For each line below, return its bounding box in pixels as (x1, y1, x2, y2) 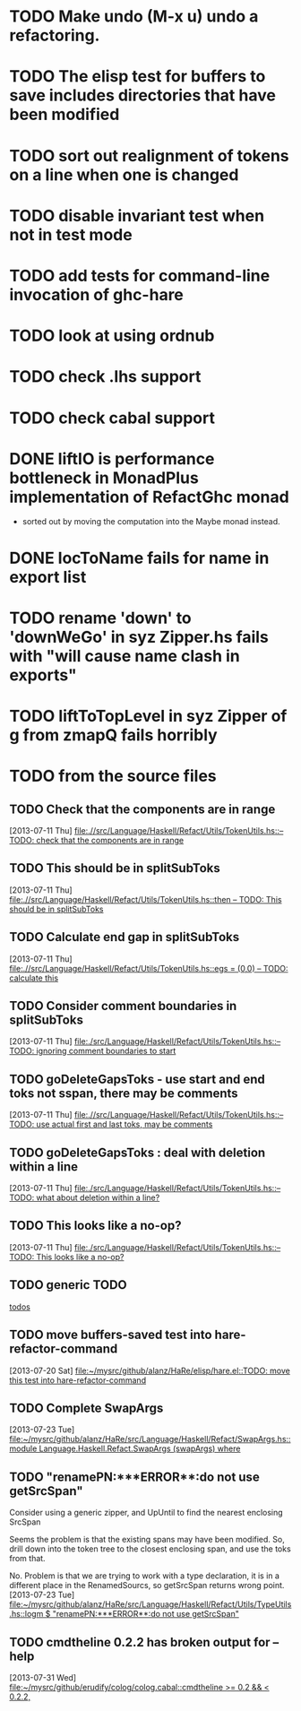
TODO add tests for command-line (9, 265, 271, 286)
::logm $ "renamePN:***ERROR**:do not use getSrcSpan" (20, 1609, 239, 1620)
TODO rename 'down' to (9, 608, 193, 628)
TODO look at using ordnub (9, 325, 215, 346)
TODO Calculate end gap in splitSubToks (9, 929, 240, 945)
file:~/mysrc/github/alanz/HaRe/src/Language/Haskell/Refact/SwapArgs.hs (9, 1434, 287, 1445)
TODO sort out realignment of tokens (9, 145, 289, 166)
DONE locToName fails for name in (9, 548, 270, 568)
